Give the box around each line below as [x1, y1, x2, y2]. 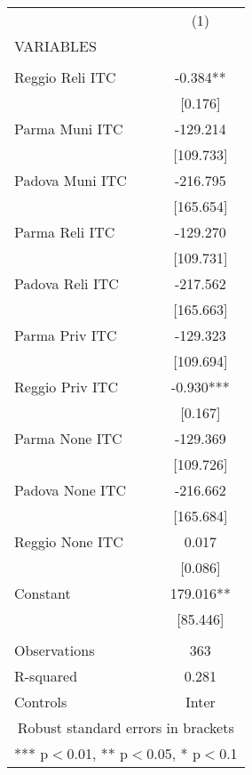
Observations [14, 640, 95, 660]
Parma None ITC [14, 428, 122, 448]
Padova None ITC [14, 480, 126, 500]
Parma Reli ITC [14, 222, 115, 242]
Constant [14, 583, 71, 603]
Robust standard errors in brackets [17, 717, 234, 738]
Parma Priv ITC [14, 325, 117, 345]
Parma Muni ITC [14, 118, 123, 139]
